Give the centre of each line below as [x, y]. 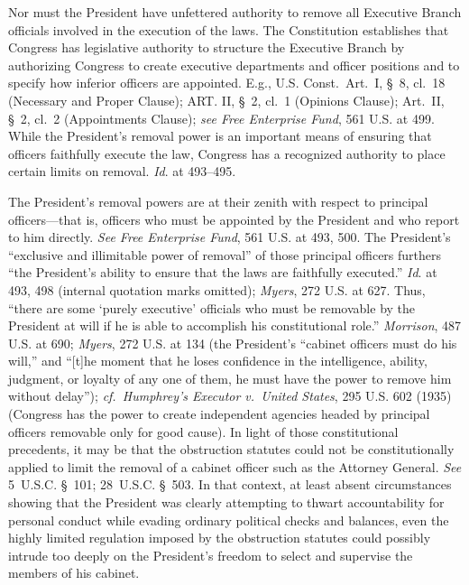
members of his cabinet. [74, 573]
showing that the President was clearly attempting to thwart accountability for [226, 502]
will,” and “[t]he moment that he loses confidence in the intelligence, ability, [218, 361]
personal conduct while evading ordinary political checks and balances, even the [229, 520]
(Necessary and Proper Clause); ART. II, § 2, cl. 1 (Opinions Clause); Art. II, [226, 100]
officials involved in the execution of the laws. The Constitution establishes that [229, 29]
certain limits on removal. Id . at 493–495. [122, 171]
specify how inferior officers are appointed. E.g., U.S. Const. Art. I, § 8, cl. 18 [227, 83]
